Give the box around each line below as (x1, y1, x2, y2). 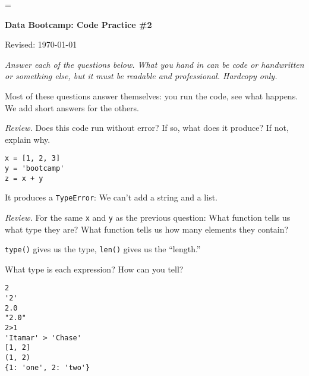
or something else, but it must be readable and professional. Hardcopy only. (5, 70, 278, 82)
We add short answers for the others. (5, 101, 140, 114)
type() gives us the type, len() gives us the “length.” (5, 243, 201, 255)
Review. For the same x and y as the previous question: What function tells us (5, 211, 291, 223)
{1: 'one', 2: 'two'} (5, 363, 90, 372)
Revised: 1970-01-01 (5, 38, 77, 51)
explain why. (5, 133, 51, 145)
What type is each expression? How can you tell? (5, 262, 184, 275)
